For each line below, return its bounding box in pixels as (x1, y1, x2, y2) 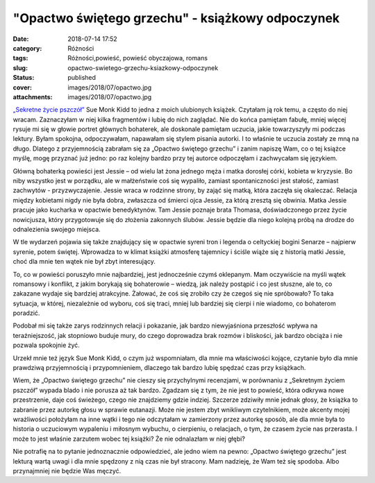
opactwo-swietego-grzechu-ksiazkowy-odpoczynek (67, 63, 219, 72)
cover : (12, 83, 33, 92)
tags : (12, 54, 28, 62)
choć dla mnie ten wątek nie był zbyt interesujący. (12, 257, 156, 266)
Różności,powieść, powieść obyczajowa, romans (67, 54, 208, 62)
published (67, 74, 97, 82)
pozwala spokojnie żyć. (12, 341, 80, 350)
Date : (12, 35, 29, 43)
